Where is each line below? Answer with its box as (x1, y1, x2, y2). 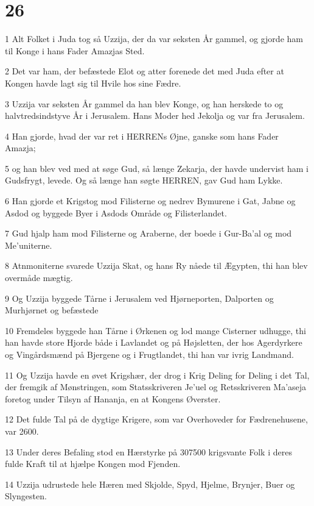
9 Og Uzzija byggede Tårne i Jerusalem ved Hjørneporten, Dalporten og (5, 291, 274, 304)
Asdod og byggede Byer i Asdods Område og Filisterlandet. (5, 206, 227, 219)
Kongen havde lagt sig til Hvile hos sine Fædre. (5, 76, 181, 89)
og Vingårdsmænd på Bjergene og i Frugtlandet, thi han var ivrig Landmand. (5, 348, 294, 360)
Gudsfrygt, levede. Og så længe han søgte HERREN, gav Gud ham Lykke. (5, 174, 283, 187)
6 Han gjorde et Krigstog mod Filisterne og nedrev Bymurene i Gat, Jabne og (5, 194, 296, 207)
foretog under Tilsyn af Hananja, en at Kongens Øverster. (5, 392, 221, 405)
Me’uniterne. (5, 238, 52, 251)
